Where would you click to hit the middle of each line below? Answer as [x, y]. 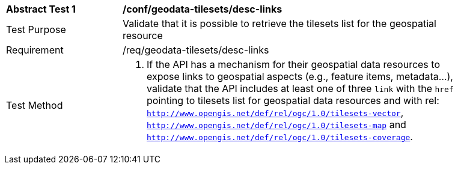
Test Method [35, 105]
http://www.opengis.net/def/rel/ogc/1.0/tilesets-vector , [275, 112]
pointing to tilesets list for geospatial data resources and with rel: [293, 100]
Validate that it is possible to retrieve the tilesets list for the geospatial [279, 23]
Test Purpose [36, 29]
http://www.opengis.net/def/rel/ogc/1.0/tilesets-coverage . [280, 137]
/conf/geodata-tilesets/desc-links [203, 9]
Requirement [35, 50]
